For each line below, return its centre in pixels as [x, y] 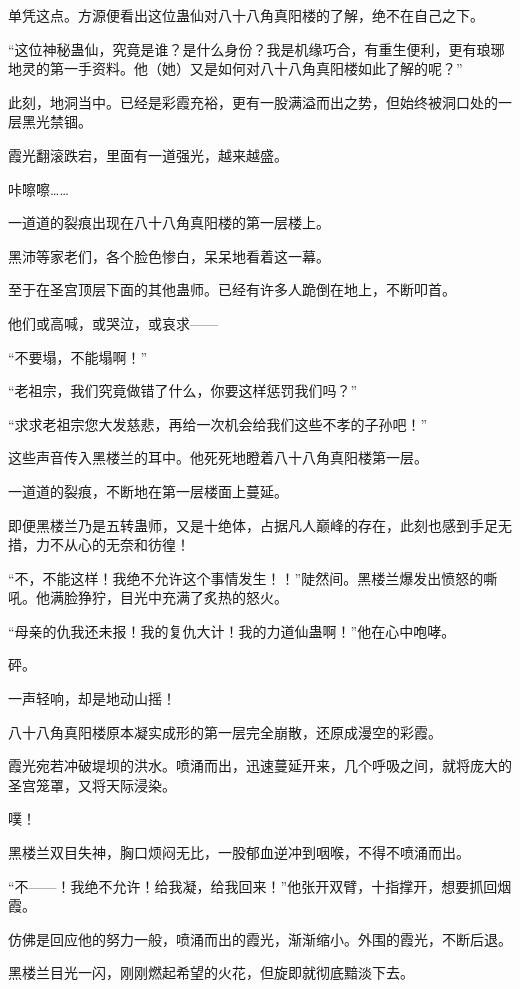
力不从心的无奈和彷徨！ [112, 544]
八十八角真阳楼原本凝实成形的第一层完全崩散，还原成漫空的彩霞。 [225, 731]
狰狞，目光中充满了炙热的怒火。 [182, 597]
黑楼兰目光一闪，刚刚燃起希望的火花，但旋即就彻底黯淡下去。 [211, 972]
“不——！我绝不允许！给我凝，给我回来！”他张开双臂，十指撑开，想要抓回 [253, 885]
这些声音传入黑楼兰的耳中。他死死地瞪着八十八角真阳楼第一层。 [218, 457]
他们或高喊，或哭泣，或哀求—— [113, 322]
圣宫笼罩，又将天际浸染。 [92, 784]
